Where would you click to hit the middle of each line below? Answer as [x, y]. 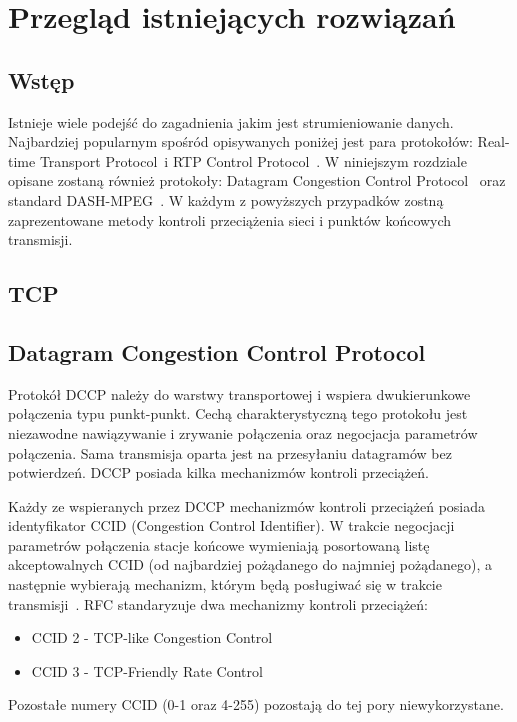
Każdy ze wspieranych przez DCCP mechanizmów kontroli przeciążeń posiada [247, 505]
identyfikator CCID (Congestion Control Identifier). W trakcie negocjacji [231, 525]
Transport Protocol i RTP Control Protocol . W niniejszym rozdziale [253, 160]
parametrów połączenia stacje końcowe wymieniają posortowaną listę [219, 544]
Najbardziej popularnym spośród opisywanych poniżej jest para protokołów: [240, 141]
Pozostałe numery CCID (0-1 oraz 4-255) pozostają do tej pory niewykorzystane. [256, 704]
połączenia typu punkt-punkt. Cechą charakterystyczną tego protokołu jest [238, 413]
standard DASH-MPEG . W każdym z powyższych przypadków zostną [226, 199]
